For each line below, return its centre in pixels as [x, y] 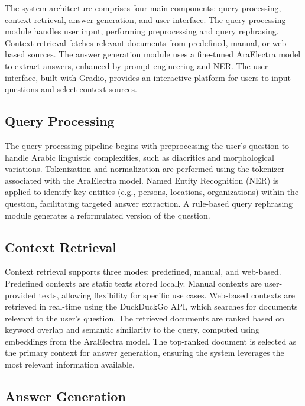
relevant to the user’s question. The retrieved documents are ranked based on [145, 318]
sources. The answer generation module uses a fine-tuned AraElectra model [164, 54]
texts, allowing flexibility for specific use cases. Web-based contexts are [167, 295]
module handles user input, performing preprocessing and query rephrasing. [142, 31]
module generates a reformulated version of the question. [108, 215]
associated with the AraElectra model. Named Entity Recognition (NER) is [142, 180]
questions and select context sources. [71, 89]
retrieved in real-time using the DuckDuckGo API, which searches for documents [151, 306]
